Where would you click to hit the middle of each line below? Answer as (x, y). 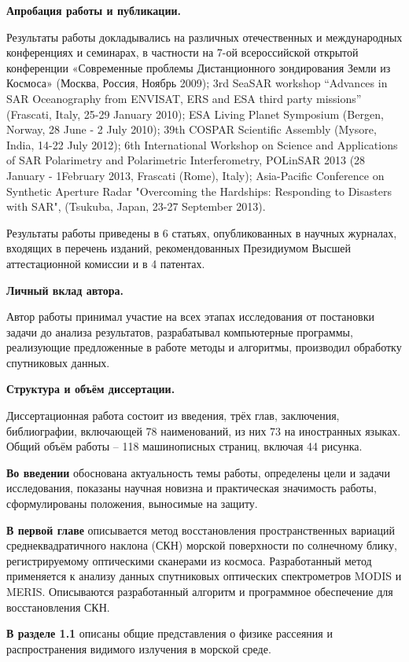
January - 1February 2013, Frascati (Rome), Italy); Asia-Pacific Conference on (195, 175)
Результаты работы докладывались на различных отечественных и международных (204, 37)
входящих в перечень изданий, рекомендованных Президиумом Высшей (179, 248)
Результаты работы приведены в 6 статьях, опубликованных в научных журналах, (202, 232)
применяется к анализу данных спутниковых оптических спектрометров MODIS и (204, 576)
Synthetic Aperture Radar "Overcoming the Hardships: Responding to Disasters (199, 191)
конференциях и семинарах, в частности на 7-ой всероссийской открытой (182, 52)
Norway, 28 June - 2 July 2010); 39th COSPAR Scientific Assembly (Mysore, (192, 129)
